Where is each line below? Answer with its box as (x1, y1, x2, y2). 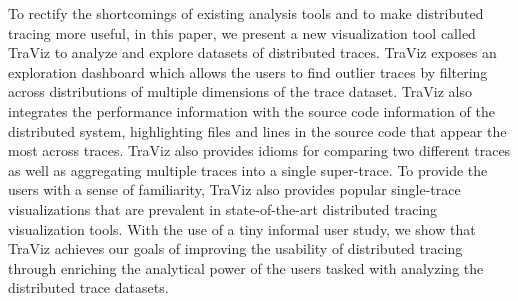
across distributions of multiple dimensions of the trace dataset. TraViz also (8, 81, 472, 102)
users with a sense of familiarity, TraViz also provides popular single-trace (8, 179, 461, 200)
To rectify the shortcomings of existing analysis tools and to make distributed (8, 3, 484, 23)
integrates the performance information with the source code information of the (8, 100, 495, 121)
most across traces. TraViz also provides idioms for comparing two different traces (8, 140, 511, 161)
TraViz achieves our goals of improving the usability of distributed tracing (8, 238, 463, 259)
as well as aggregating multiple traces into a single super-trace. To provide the (8, 159, 488, 180)
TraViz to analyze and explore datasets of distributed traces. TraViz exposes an (8, 42, 497, 63)
